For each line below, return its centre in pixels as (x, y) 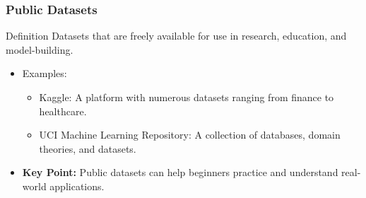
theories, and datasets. (88, 148)
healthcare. (63, 111)
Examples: (45, 73)
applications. (77, 186)
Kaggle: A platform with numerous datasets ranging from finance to (187, 97)
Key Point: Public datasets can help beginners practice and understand (180, 172)
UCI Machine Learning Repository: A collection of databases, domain (190, 135)
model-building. (40, 49)
